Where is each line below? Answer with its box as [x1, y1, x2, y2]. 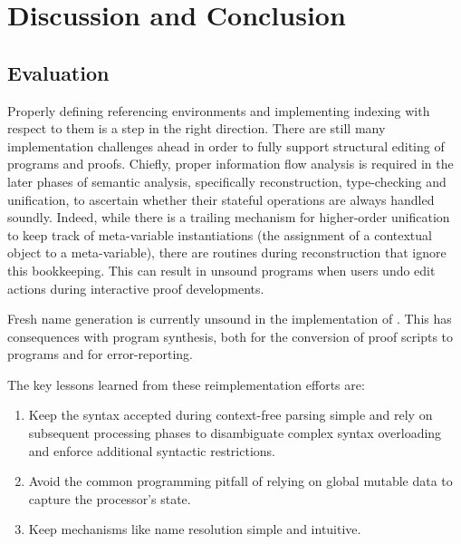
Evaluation [7, 58, 110, 86]
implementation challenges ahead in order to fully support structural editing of [7, 136, 445, 155]
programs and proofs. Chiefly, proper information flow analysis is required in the [7, 154, 454, 173]
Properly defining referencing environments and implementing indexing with [7, 101, 430, 120]
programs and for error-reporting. [7, 345, 193, 364]
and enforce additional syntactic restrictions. [28, 441, 275, 460]
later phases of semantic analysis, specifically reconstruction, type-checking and [7, 171, 447, 190]
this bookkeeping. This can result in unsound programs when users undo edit [7, 260, 436, 279]
